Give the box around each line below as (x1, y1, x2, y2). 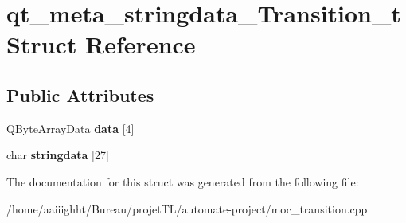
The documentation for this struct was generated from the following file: (6, 173, 359, 190)
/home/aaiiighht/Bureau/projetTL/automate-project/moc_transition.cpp (6, 200, 368, 217)
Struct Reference (6, 28, 196, 61)
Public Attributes (6, 82, 154, 107)
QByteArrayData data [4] (6, 119, 135, 136)
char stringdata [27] (6, 147, 109, 163)
